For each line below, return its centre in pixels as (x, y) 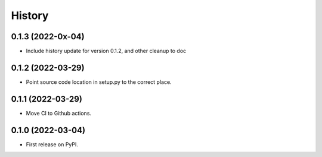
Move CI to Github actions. (59, 113)
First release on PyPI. (52, 144)
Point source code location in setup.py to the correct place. (99, 82)
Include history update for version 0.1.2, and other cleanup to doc (106, 51)
